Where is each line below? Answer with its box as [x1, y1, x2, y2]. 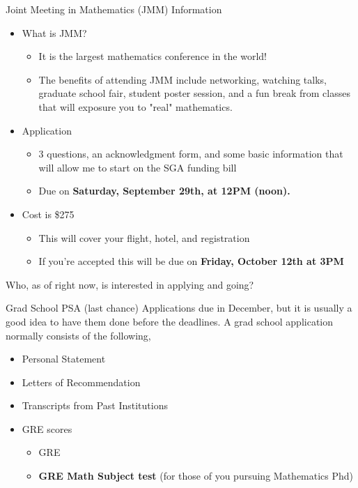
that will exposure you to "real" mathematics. [38, 99, 233, 114]
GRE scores [22, 421, 72, 436]
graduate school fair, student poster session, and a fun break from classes [38, 86, 350, 100]
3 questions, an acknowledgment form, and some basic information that [38, 146, 343, 161]
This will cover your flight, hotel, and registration [38, 230, 250, 245]
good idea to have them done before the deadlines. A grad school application [6, 314, 334, 328]
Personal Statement [22, 351, 106, 366]
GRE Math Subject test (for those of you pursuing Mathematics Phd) [38, 468, 354, 483]
